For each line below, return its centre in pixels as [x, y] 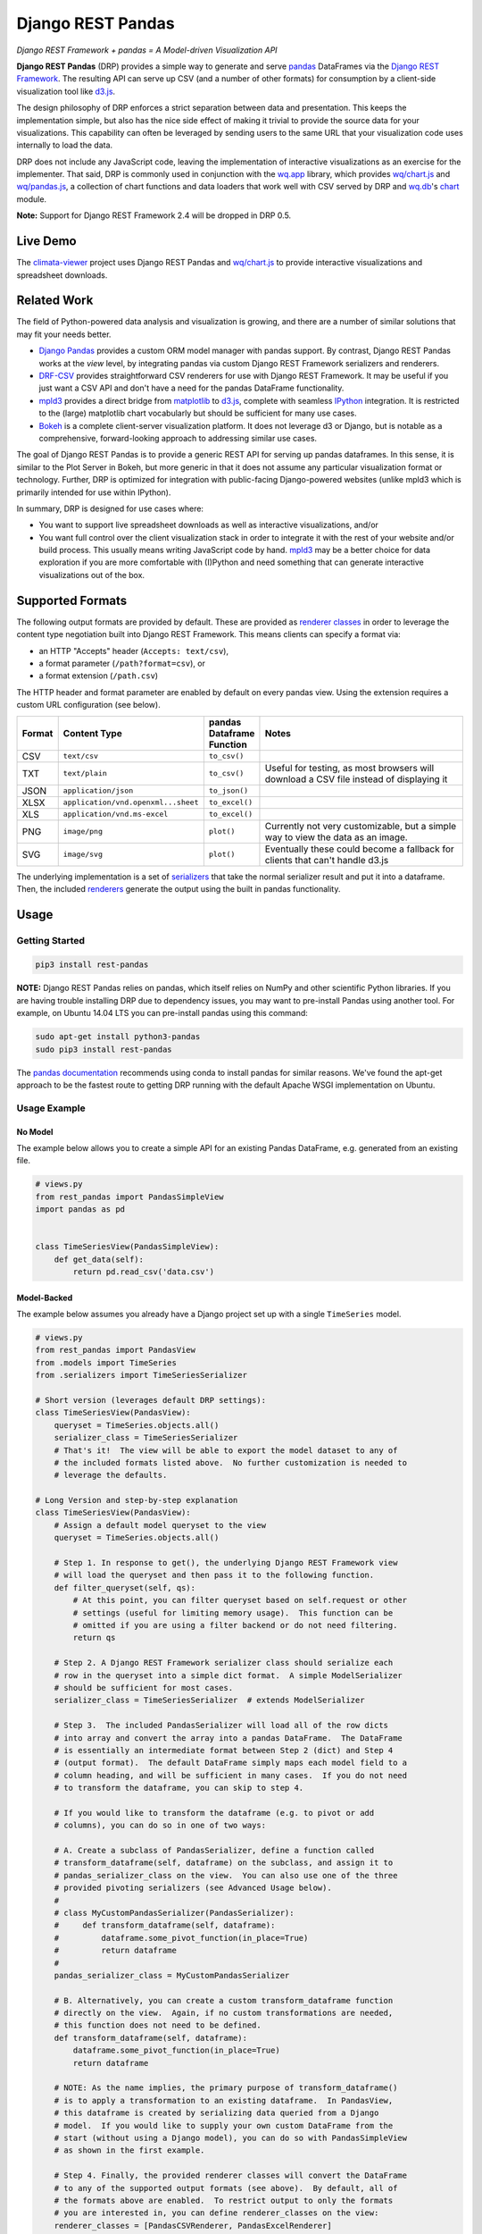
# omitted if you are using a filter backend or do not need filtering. [235, 1625]
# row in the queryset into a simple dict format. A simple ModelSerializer [229, 1675]
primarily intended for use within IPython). [94, 492]
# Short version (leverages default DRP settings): [151, 1400]
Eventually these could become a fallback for [359, 849]
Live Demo [46, 241]
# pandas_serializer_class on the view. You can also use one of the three [226, 1875]
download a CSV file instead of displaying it [356, 779]
